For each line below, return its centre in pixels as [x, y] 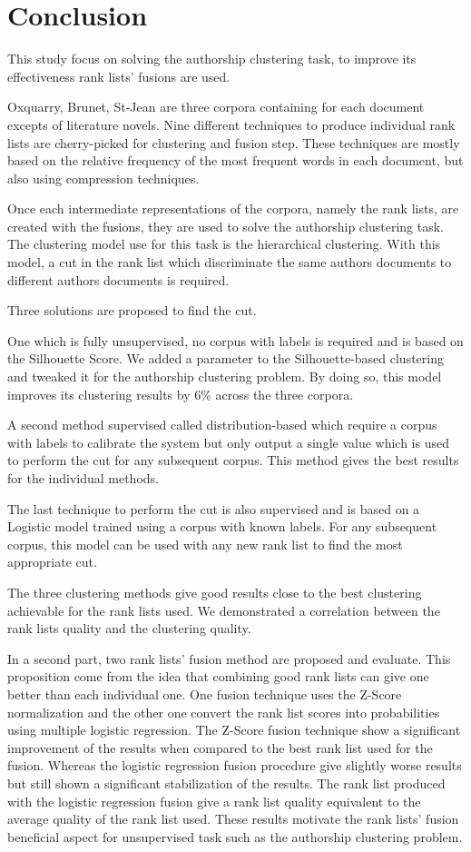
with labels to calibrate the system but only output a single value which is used [228, 442]
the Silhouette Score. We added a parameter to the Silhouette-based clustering [226, 358]
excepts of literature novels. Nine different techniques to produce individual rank [231, 124]
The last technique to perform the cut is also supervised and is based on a [214, 508]
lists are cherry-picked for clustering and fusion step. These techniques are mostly [234, 142]
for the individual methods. [83, 478]
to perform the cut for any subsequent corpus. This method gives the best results [233, 460]
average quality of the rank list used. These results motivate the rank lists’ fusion [233, 819]
